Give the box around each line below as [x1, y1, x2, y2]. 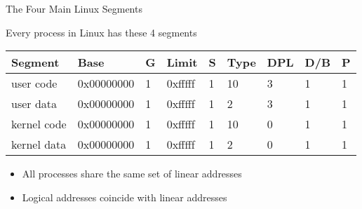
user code [11, 75, 58, 92]
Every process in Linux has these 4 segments [6, 25, 197, 39]
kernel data [11, 136, 67, 153]
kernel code [11, 116, 67, 133]
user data [11, 95, 58, 112]
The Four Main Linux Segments [6, 1, 142, 15]
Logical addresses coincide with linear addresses [22, 189, 227, 204]
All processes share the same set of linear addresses [22, 166, 242, 181]
